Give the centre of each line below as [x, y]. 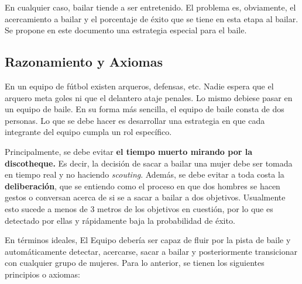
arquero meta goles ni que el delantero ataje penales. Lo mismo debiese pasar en [149, 97]
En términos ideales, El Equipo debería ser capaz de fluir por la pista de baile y [148, 240]
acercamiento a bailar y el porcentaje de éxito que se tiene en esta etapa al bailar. [152, 18]
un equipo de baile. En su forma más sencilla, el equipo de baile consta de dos [145, 109]
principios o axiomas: [42, 274]
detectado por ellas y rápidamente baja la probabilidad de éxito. [120, 220]
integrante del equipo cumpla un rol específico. [88, 132]
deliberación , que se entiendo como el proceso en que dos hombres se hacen [143, 186]
